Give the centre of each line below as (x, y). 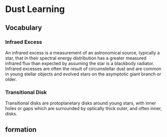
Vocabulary (24, 28)
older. (11, 79)
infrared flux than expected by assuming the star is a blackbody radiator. (80, 63)
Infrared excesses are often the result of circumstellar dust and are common (83, 68)
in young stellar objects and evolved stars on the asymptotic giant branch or (83, 74)
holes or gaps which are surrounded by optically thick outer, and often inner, (83, 108)
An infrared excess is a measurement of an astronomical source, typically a (83, 52)
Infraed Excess (24, 42)
